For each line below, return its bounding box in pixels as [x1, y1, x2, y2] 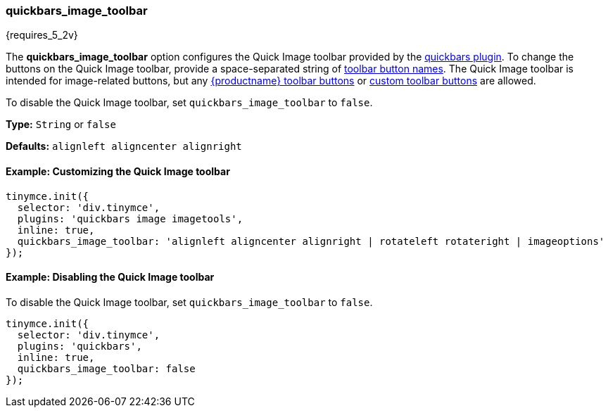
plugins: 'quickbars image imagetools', [17, 212, 243, 224]
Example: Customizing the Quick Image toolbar [6, 165, 230, 177]
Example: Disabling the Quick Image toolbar [6, 271, 215, 284]
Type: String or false [6, 118, 116, 131]
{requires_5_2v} [6, 29, 78, 42]
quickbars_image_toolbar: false [17, 362, 196, 374]
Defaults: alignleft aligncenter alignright [6, 140, 242, 153]
